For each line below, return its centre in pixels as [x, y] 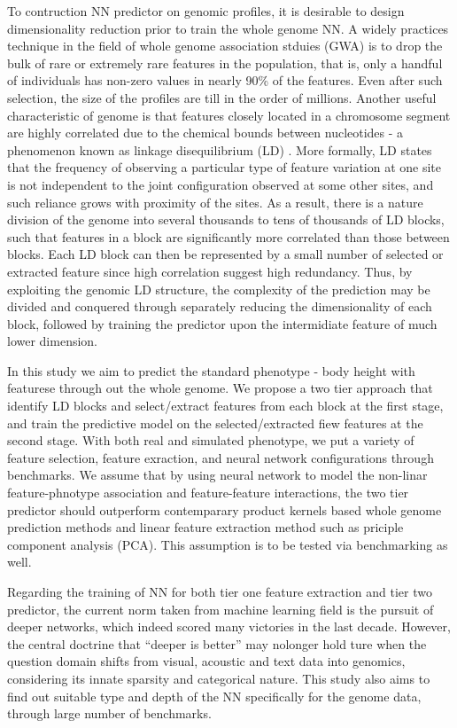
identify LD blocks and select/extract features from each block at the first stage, [225, 406]
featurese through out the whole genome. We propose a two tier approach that [220, 388]
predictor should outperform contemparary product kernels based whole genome [225, 509]
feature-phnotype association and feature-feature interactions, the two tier [208, 493]
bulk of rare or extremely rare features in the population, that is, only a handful [225, 63]
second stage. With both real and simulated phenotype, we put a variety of [211, 440]
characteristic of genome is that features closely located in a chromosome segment [229, 115]
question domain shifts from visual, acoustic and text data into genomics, [206, 661]
